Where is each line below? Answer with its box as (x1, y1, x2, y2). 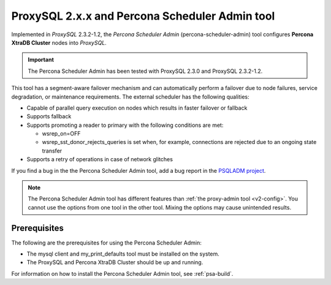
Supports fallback (26, 113, 72, 120)
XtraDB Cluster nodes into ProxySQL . (11, 39, 107, 46)
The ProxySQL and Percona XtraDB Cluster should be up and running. (26, 259, 204, 266)
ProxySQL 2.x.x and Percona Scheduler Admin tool (11, 9, 275, 23)
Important (28, 56, 55, 64)
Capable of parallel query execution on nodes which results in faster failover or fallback (26, 104, 248, 112)
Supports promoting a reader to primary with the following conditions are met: (26, 121, 224, 129)
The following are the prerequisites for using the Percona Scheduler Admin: (11, 239, 202, 246)
